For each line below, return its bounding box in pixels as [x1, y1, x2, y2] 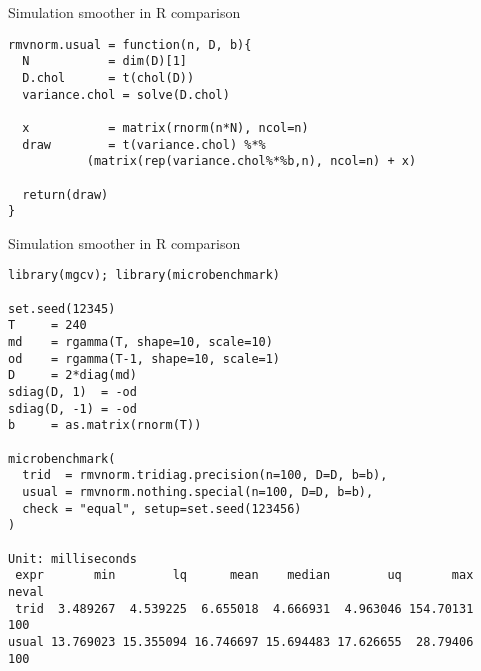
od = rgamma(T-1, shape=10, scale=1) [8, 351, 281, 366]
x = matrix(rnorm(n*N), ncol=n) [22, 120, 309, 135]
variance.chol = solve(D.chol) [22, 87, 230, 102]
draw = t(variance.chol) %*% [22, 137, 266, 152]
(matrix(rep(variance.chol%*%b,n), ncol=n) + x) [86, 154, 417, 169]
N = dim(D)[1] [22, 54, 187, 69]
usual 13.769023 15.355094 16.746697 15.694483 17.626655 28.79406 [8, 634, 474, 649]
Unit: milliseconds [8, 551, 137, 566]
